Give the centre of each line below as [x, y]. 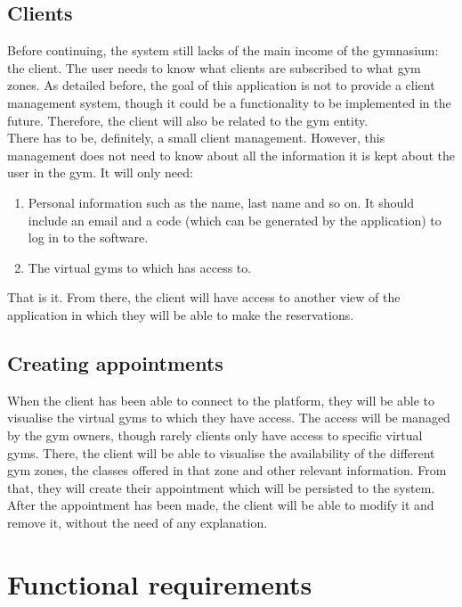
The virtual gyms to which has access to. [140, 267]
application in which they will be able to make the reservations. [181, 314]
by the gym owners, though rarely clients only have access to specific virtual [215, 435]
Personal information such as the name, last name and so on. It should [221, 202]
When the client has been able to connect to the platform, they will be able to [221, 400]
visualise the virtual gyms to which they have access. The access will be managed [229, 418]
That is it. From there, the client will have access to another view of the [204, 297]
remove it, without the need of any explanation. [138, 522]
